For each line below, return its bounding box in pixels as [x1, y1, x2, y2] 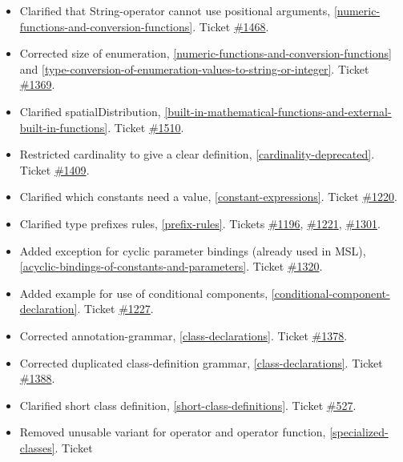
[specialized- [329, 424, 389, 440]
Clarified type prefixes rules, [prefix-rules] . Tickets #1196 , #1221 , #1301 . [19, 215, 381, 231]
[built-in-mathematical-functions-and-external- [164, 102, 392, 119]
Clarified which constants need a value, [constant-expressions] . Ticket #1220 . [19, 188, 397, 205]
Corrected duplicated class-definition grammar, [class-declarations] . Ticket [19, 354, 383, 371]
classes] [19, 439, 55, 456]
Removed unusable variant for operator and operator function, [19, 424, 326, 440]
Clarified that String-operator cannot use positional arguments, [19, 2, 331, 18]
